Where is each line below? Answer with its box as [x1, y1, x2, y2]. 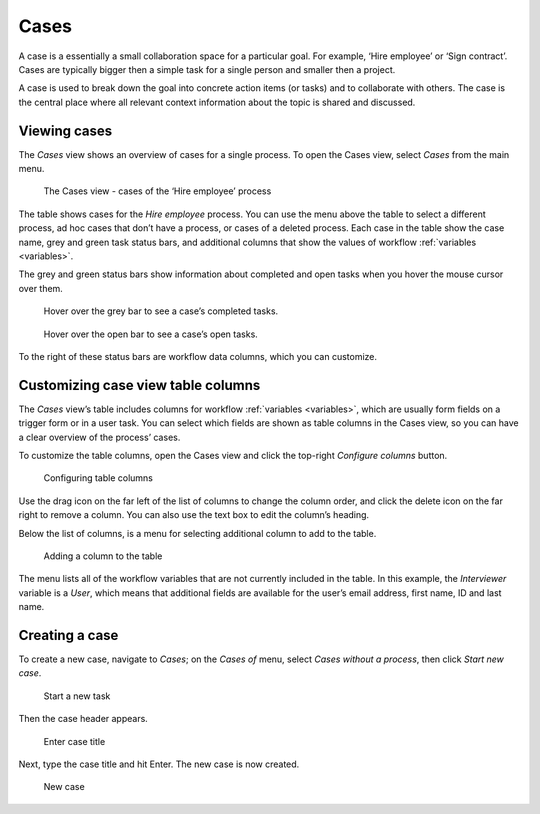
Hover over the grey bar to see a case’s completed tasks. [43, 305, 279, 317]
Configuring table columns [43, 472, 154, 484]
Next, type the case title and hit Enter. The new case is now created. [18, 758, 300, 770]
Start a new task [43, 690, 111, 702]
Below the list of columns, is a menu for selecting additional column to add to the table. [18, 527, 377, 539]
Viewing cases [18, 122, 113, 139]
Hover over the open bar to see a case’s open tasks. [43, 328, 259, 340]
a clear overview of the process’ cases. [18, 431, 181, 443]
